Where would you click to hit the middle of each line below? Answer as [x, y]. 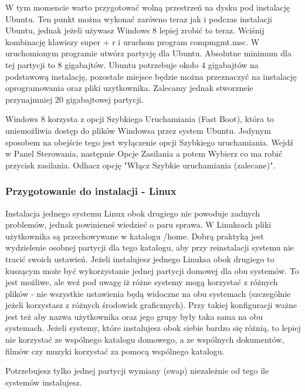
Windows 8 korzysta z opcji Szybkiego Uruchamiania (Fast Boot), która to [140, 119]
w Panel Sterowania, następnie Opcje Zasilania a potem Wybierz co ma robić [144, 153]
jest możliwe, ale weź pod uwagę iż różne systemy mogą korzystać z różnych [142, 282]
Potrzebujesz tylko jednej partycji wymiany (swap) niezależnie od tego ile [137, 371]
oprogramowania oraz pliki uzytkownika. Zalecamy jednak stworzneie [129, 88]
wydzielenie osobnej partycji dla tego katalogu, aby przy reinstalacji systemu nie [150, 247]
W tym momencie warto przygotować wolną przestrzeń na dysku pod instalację [148, 7]
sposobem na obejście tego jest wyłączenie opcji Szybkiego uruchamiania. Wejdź [150, 142]
